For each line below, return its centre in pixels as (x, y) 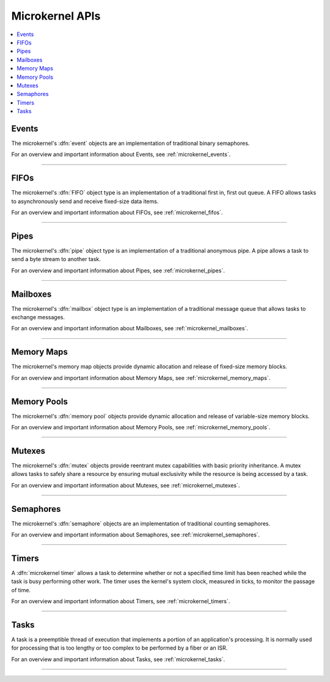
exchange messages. (38, 317)
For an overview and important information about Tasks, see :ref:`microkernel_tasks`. (118, 659)
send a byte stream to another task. (56, 259)
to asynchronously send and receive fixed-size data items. (85, 201)
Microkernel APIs (56, 16)
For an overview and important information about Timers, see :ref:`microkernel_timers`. (121, 601)
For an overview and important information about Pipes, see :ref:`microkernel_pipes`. (118, 270)
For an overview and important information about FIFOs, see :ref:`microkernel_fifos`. (117, 213)
